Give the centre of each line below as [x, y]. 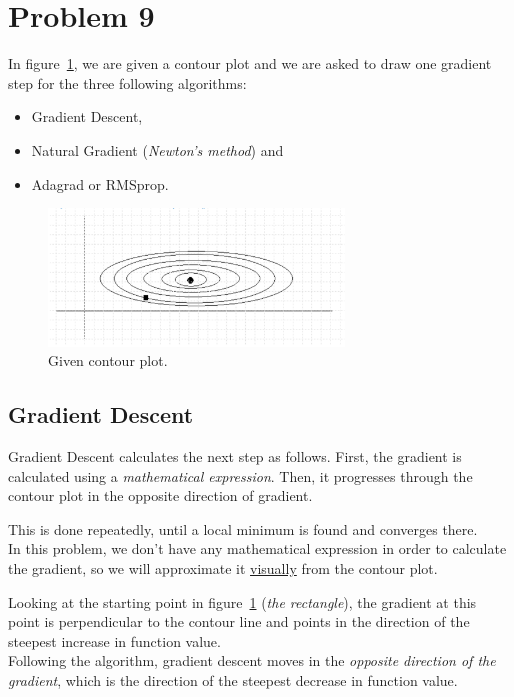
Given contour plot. [108, 360]
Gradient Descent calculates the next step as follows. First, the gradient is [235, 456]
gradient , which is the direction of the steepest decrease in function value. [233, 679]
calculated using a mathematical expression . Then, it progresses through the [240, 475]
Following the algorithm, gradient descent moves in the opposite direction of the [252, 660]
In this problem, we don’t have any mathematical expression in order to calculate [257, 548]
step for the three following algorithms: [127, 82]
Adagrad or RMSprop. [100, 183]
